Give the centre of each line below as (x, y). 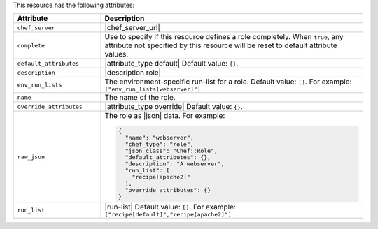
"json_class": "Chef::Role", (171, 151)
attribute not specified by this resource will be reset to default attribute (221, 45)
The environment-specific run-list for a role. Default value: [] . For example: (228, 82)
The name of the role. (140, 98)
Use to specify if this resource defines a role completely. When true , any (224, 37)
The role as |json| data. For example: (165, 116)
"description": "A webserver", (175, 164)
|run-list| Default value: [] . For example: (170, 207)
